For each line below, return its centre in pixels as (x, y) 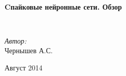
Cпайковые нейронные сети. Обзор (63, 6)
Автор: (16, 40)
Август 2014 (24, 67)
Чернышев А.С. (29, 50)
